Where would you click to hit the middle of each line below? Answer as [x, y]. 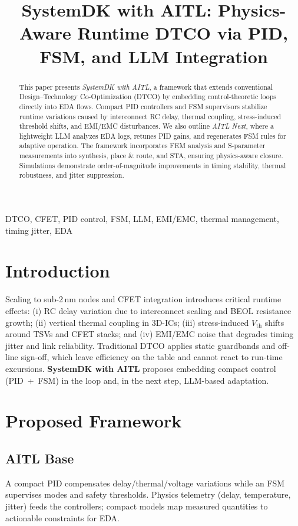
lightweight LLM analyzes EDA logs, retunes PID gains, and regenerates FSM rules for [153, 135]
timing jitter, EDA [39, 230]
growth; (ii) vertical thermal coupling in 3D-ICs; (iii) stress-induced [127, 322]
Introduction [58, 271]
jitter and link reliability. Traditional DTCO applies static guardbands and [140, 345]
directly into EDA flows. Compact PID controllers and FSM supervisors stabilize [143, 106]
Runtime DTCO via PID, [183, 33]
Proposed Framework [94, 421]
